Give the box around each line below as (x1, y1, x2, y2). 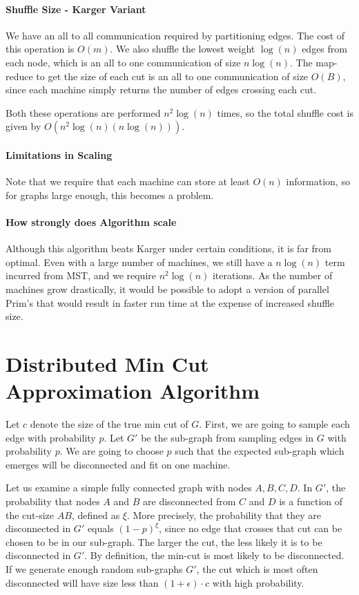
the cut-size (6, 507, 55, 522)
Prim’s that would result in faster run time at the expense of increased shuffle (6, 295, 335, 310)
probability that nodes (6, 493, 100, 508)
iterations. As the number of (212, 268, 333, 283)
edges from (302, 41, 347, 56)
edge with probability (6, 430, 96, 444)
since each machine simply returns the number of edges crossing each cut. (6, 82, 317, 97)
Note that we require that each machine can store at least (6, 174, 250, 189)
